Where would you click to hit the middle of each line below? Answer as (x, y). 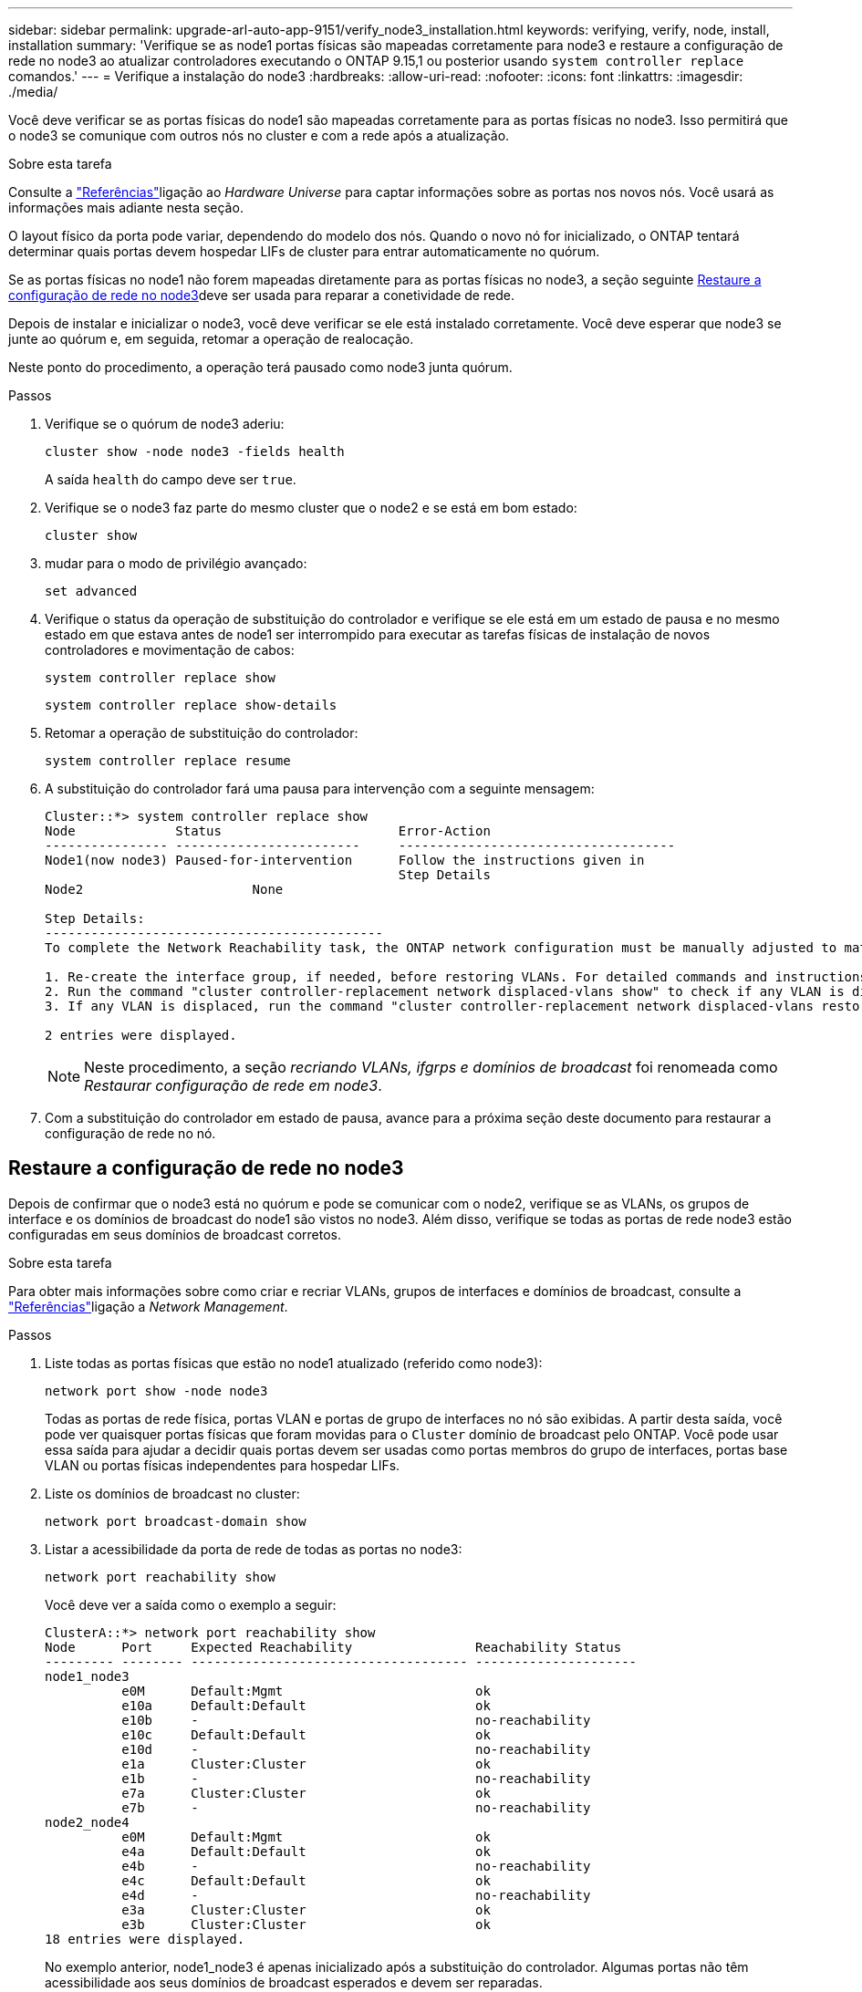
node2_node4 (87, 1822)
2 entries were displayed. (141, 1035)
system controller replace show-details (191, 705)
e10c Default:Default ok (306, 1734)
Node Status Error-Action (268, 831)
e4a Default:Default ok (306, 1851)
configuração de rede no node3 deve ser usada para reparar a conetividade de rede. (261, 295)
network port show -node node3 (156, 1390)
